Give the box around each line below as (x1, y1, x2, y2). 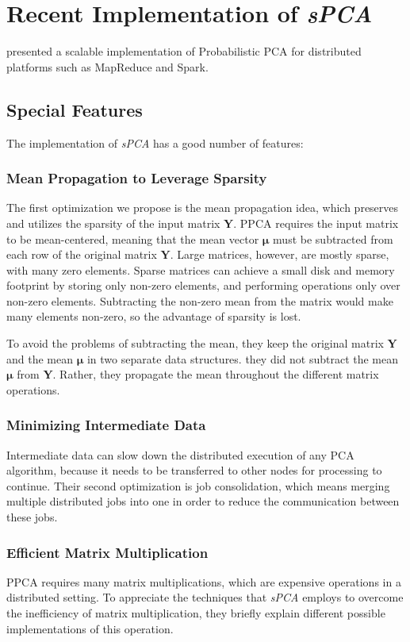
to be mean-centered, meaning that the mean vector (6, 230, 259, 247)
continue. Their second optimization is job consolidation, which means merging (6, 477, 390, 494)
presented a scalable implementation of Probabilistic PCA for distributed (6, 43, 362, 60)
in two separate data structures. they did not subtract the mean (86, 350, 399, 367)
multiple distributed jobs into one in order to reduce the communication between (6, 493, 400, 509)
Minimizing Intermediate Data (6, 415, 206, 435)
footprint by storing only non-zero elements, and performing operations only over (6, 277, 400, 294)
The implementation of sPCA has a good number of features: (6, 134, 304, 151)
